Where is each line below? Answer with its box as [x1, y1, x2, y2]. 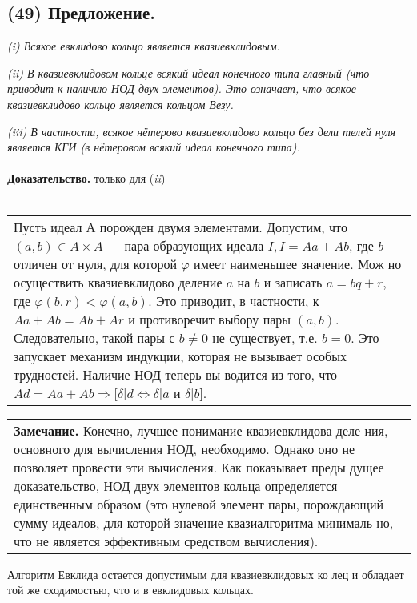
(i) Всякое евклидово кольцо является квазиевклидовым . [7, 38, 280, 54]
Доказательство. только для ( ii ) [7, 170, 166, 187]
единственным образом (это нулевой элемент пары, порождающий [14, 494, 384, 513]
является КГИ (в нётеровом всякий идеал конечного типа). [7, 139, 300, 155]
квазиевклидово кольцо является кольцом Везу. [7, 95, 234, 112]
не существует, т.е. [212, 328, 318, 347]
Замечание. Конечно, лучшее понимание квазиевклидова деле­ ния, [14, 420, 388, 440]
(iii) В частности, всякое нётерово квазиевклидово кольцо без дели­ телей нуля [7, 123, 396, 139]
